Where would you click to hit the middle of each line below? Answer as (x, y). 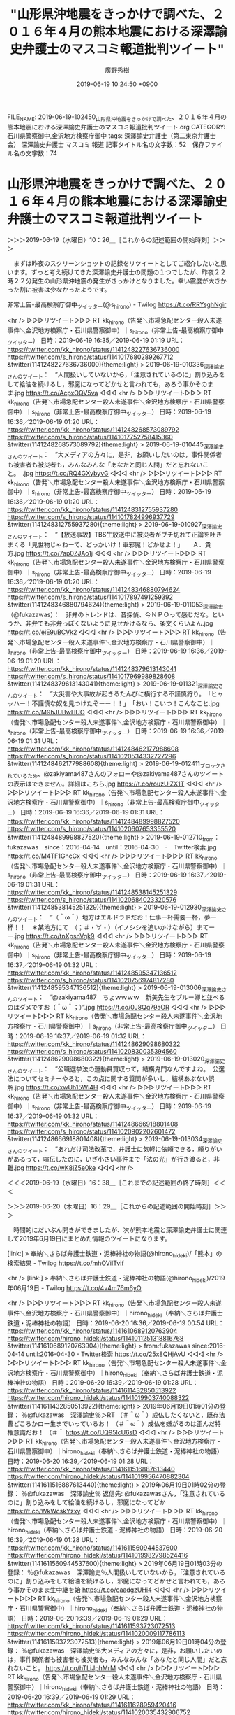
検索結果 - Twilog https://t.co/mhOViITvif (66, 1263)
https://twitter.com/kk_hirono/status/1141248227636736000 (93, 349)
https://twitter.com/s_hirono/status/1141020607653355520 (92, 828)
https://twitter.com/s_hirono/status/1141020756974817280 (91, 980)
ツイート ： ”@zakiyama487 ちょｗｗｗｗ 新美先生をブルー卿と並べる (121, 998)
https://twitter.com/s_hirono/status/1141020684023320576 (92, 900)
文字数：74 (41, 153)
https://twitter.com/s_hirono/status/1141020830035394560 (92, 1051)
